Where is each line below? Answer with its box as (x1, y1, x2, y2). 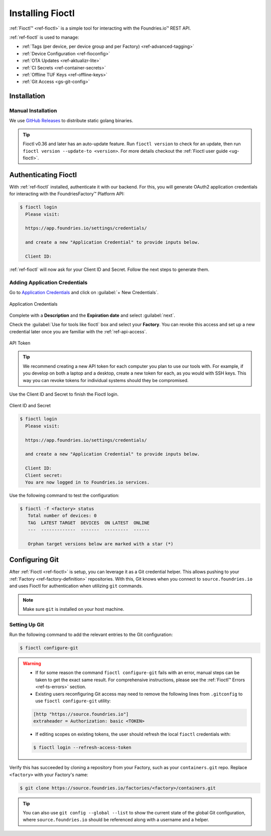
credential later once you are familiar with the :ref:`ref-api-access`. (9, 328, 148, 334)
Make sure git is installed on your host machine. (23, 606, 124, 612)
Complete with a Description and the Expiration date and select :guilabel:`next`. (9, 312, 175, 318)
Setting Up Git (9, 621, 44, 628)
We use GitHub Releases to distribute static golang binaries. (9, 118, 133, 124)
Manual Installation (9, 107, 57, 114)
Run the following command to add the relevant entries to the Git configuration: (9, 631, 173, 638)
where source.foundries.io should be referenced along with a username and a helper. (23, 817, 209, 823)
